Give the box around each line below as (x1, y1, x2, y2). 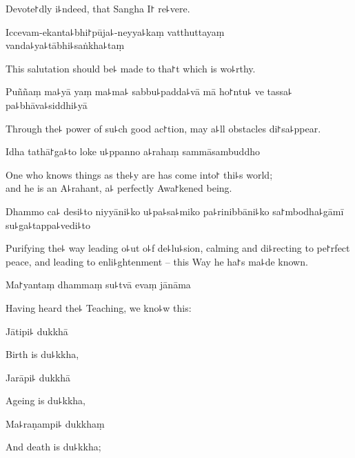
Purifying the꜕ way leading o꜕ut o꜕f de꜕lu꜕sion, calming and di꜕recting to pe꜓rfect (6, 241, 350, 255)
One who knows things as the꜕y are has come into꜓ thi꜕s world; (6, 167, 273, 181)
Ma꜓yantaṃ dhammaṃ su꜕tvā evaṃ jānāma (6, 277, 191, 292)
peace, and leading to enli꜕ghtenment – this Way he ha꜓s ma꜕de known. (6, 254, 308, 268)
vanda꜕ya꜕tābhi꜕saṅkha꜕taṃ (6, 38, 125, 52)
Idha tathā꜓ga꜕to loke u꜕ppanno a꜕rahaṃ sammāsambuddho (6, 144, 260, 159)
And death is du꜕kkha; (6, 439, 101, 454)
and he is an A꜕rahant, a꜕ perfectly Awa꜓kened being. (6, 181, 232, 195)
